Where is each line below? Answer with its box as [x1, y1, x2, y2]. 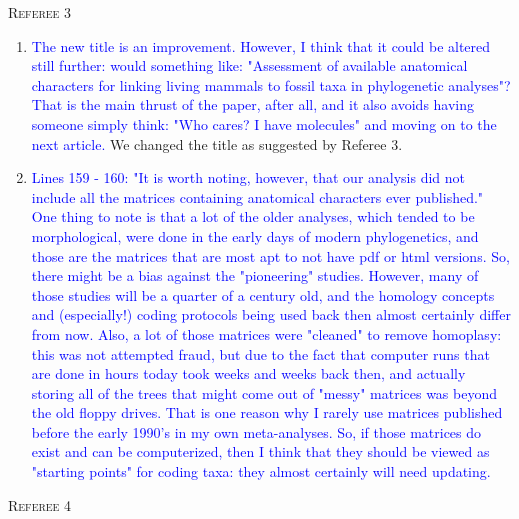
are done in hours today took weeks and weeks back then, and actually [31, 363, 466, 384]
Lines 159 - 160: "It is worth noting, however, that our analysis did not [31, 167, 466, 188]
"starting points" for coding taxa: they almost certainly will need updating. [31, 461, 491, 482]
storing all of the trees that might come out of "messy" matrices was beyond [31, 382, 498, 403]
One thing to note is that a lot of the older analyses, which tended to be [31, 206, 475, 227]
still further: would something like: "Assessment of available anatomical [31, 55, 468, 76]
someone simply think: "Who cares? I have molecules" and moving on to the [31, 113, 497, 134]
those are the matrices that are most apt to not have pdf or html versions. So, [31, 245, 510, 266]
